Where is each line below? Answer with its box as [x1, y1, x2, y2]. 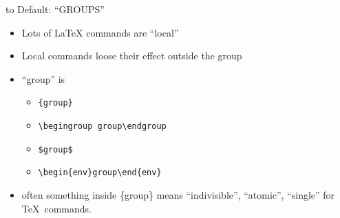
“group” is [21, 71, 65, 86]
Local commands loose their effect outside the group [21, 48, 242, 63]
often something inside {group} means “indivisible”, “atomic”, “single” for [21, 188, 335, 201]
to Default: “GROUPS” [6, 2, 105, 16]
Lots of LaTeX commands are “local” [21, 25, 179, 39]
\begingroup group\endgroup [38, 121, 167, 132]
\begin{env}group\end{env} [38, 168, 162, 178]
